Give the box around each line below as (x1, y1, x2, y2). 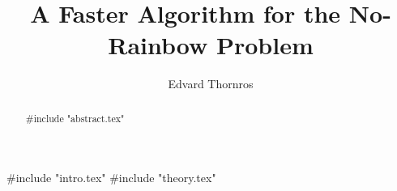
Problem (216, 28, 314, 62)
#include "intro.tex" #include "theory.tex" (6, 169, 216, 186)
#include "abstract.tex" (25, 111, 125, 125)
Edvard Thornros (168, 75, 254, 92)
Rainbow (108, 28, 208, 62)
